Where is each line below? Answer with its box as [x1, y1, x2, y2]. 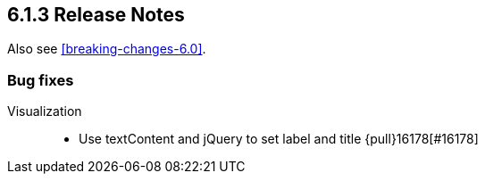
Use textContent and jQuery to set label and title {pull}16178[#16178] [79, 131, 479, 147]
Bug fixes [7, 70, 74, 89]
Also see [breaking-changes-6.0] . [7, 41, 206, 57]
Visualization [7, 103, 82, 119]
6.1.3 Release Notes [7, 4, 185, 26]
